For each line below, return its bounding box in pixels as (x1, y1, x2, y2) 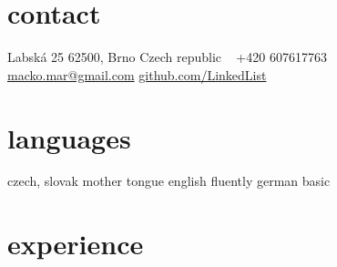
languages (7, 118, 131, 156)
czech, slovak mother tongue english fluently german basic (7, 171, 331, 190)
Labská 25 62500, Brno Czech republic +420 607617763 (7, 47, 327, 67)
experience (7, 225, 144, 262)
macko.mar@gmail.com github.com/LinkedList (7, 65, 267, 84)
